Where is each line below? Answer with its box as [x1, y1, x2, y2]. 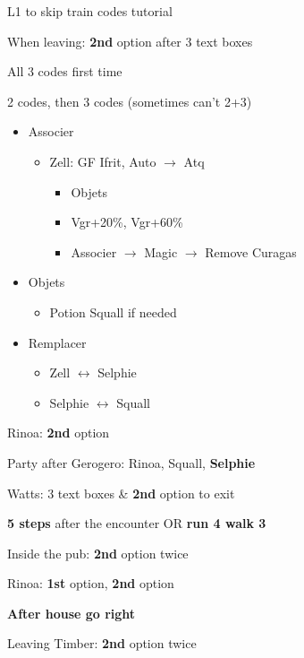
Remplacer [28, 333, 87, 351]
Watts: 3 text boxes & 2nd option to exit [7, 483, 235, 502]
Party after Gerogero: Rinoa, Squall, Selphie [7, 453, 256, 472]
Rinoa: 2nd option [7, 423, 110, 442]
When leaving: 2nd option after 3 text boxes [7, 31, 253, 50]
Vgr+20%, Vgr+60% [71, 212, 183, 231]
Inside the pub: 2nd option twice [7, 543, 189, 562]
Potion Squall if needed [49, 302, 177, 321]
